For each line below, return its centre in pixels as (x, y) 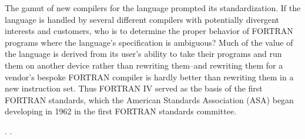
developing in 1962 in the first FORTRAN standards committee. (121, 111)
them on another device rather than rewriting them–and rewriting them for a (144, 65)
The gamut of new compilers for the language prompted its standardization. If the (153, 8)
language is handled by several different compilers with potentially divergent (142, 19)
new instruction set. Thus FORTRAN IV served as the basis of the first (134, 88)
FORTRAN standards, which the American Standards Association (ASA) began (149, 99)
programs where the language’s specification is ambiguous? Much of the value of (149, 42)
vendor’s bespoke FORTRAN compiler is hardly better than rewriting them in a (149, 77)
